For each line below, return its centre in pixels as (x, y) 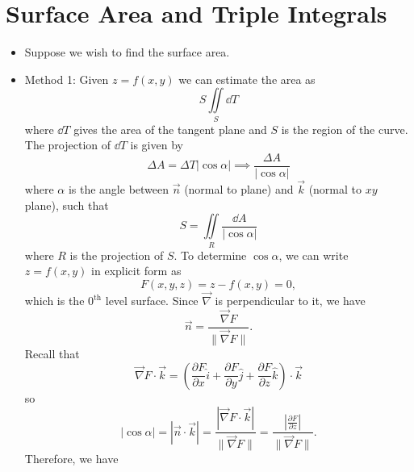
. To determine (210, 255)
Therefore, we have (71, 459)
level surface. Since (152, 301)
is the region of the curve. (345, 129)
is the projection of (117, 255)
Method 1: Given (67, 79)
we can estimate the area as (247, 79)
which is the (54, 301)
